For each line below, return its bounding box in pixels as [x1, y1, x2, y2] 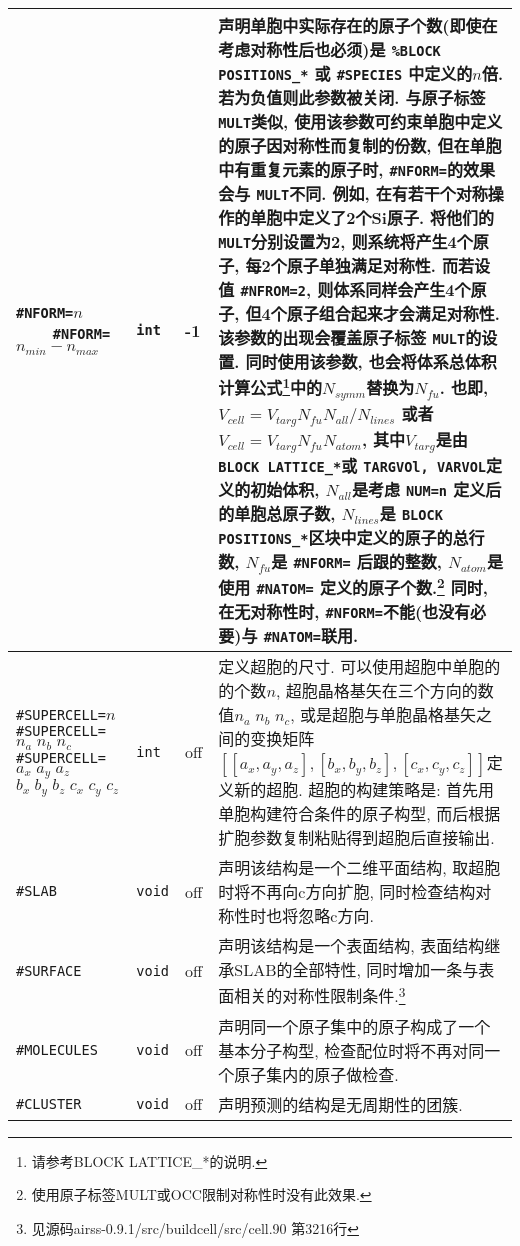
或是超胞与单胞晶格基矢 [300, 703, 477, 727]
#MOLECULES [16, 1041, 98, 1058]
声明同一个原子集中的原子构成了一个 [218, 1014, 491, 1038]
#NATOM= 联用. [263, 624, 359, 648]
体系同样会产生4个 [333, 278, 471, 301]
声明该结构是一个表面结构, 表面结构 [218, 934, 485, 958]
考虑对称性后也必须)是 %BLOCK [218, 38, 441, 61]
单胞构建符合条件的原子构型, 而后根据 [218, 802, 501, 826]
